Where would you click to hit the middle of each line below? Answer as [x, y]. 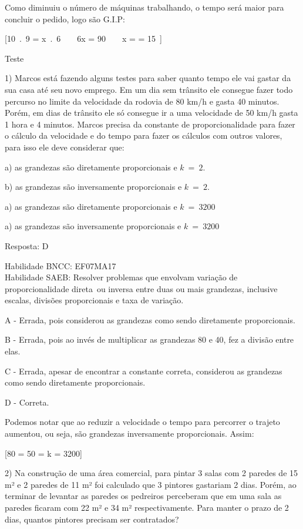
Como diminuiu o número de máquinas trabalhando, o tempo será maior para [144, 7]
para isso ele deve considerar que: [65, 147]
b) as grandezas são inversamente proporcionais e [93, 187]
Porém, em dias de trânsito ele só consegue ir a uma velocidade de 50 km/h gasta [151, 113]
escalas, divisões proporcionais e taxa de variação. [94, 300]
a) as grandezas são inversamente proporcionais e [93, 226]
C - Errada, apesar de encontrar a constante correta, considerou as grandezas [144, 371]
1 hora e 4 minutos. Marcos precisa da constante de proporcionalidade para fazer [150, 124]
